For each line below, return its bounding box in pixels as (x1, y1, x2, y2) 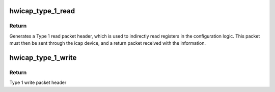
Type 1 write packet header (9, 79, 67, 86)
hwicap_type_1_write (9, 53, 77, 62)
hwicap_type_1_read (9, 7, 75, 15)
